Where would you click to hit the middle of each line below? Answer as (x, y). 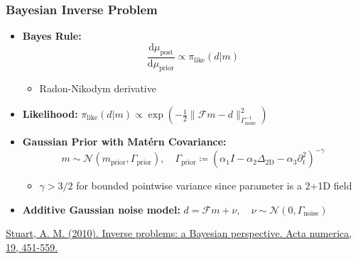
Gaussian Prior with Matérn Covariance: (124, 142)
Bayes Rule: (52, 36)
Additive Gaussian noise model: (101, 209)
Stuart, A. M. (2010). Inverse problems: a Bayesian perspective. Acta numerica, (179, 233)
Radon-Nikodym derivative (98, 88)
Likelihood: (50, 114)
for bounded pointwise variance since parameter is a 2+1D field (214, 186)
